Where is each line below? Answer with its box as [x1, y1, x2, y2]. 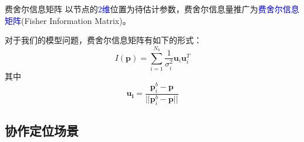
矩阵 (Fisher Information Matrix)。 [5, 14, 131, 26]
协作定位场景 [5, 122, 79, 140]
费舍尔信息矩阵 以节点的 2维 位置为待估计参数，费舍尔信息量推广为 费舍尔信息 [5, 3, 299, 15]
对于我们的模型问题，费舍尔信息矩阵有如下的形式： [5, 34, 202, 46]
